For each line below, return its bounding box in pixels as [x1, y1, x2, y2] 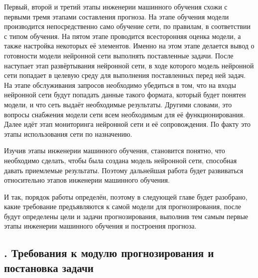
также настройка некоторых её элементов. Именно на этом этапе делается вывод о [4, 40, 255, 51]
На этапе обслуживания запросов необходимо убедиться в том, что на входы [4, 79, 236, 90]
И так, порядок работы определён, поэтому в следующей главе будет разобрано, [4, 191, 248, 202]
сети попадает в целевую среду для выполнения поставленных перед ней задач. [4, 70, 246, 80]
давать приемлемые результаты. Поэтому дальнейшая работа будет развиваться [4, 165, 244, 175]
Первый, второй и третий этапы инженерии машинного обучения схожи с [4, 1, 228, 11]
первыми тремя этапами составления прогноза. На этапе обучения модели [4, 11, 229, 21]
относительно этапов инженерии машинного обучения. [4, 175, 170, 185]
